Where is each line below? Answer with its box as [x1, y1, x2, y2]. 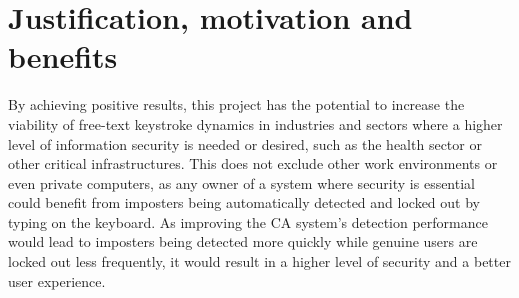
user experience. [8, 270, 106, 291]
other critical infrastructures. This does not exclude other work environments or [8, 153, 498, 174]
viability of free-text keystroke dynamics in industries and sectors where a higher [8, 113, 503, 134]
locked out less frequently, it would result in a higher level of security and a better [8, 251, 511, 272]
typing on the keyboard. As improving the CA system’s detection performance [8, 211, 488, 232]
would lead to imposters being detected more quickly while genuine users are [8, 231, 478, 252]
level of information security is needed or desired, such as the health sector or [8, 133, 482, 154]
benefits [8, 36, 118, 77]
